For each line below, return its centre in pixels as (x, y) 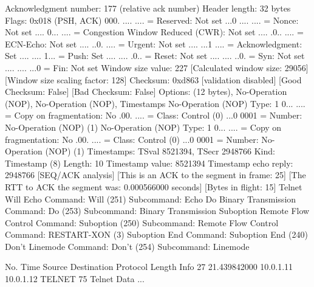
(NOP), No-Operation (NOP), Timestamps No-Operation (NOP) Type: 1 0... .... (155, 103)
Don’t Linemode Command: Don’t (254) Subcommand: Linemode (127, 246)
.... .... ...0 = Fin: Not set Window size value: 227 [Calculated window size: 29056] (157, 67)
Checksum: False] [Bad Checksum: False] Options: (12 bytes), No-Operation (146, 92)
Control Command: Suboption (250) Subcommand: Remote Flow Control (142, 222)
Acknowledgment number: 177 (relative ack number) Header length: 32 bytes (148, 8)
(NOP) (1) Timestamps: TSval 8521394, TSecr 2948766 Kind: (160, 151)
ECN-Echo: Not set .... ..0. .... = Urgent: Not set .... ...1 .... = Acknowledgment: (154, 43)
